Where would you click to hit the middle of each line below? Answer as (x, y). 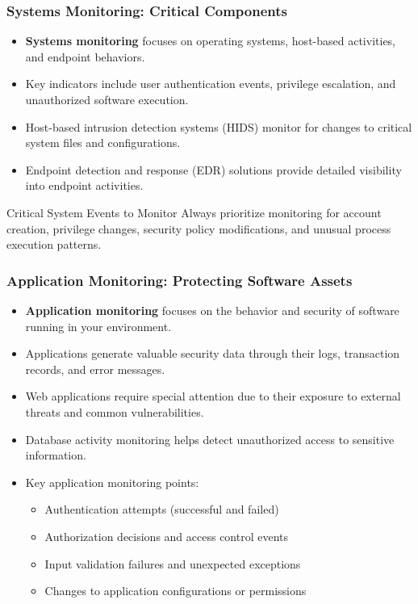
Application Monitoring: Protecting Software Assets (180, 280)
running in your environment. (98, 326)
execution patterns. (54, 244)
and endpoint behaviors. (85, 56)
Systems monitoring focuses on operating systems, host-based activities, (211, 41)
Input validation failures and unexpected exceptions (173, 563)
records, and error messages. (95, 369)
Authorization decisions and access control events (167, 536)
